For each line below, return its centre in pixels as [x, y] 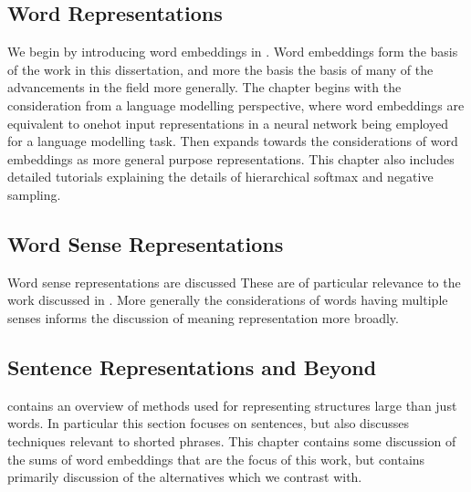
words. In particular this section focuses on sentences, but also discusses [209, 423]
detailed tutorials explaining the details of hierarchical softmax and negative [220, 177]
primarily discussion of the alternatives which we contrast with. [185, 477]
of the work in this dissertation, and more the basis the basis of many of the [220, 69]
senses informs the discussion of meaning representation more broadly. [203, 317]
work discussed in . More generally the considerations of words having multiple [228, 300]
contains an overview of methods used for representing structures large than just [232, 405]
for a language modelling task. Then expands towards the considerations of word [233, 141]
